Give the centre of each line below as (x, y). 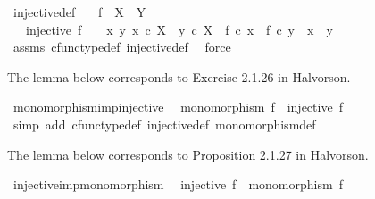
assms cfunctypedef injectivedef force (122, 47)
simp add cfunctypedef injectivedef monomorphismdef (164, 124)
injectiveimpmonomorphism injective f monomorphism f (178, 184)
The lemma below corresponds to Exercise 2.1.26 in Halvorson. (179, 76)
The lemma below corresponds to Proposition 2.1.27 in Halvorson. (188, 154)
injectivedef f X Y (79, 12)
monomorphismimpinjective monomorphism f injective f (178, 107)
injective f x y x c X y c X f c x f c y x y (179, 29)
